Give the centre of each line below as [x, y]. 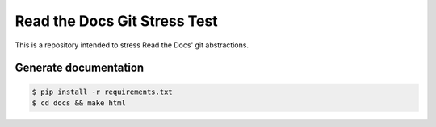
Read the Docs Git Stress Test [116, 21]
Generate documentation [80, 68]
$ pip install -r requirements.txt [102, 92]
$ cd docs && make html [79, 103]
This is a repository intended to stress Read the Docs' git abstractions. [132, 45]
